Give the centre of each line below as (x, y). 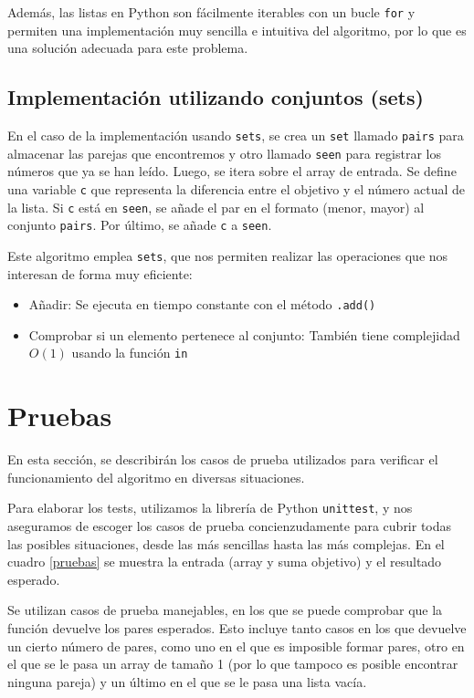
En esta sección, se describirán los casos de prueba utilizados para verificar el (223, 459)
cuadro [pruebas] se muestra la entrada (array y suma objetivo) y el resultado (225, 562)
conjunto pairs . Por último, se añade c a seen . (140, 225)
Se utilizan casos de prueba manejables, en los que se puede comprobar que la (225, 610)
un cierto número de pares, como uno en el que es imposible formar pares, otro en (236, 646)
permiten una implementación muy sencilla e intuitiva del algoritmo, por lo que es (237, 30)
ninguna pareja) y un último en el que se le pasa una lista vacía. (187, 681)
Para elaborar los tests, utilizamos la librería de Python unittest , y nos (210, 508)
